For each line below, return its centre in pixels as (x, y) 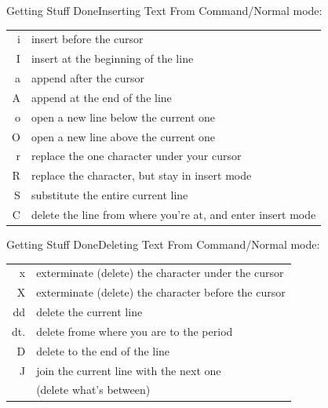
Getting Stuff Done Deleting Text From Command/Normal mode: (163, 244)
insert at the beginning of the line (112, 58)
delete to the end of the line (103, 350)
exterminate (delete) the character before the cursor (161, 292)
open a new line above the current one (123, 136)
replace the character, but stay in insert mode (141, 175)
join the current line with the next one (129, 370)
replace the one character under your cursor (136, 156)
